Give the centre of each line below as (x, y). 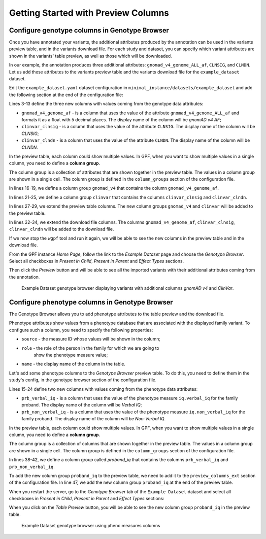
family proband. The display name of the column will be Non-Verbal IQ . (94, 419)
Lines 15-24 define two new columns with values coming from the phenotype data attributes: (103, 389)
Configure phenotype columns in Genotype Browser (91, 302)
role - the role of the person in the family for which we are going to (90, 348)
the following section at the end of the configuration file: (66, 95)
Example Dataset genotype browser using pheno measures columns (91, 526)
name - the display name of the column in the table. (73, 364)
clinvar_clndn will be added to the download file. (62, 229)
